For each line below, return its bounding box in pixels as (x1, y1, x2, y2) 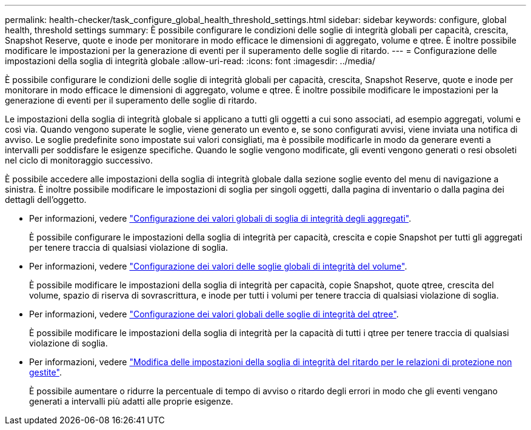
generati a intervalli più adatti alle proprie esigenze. (29, 396, 233, 406)
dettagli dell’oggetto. (5, 194, 87, 205)
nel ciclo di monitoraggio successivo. (5, 155, 153, 165)
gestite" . (29, 367, 62, 377)
